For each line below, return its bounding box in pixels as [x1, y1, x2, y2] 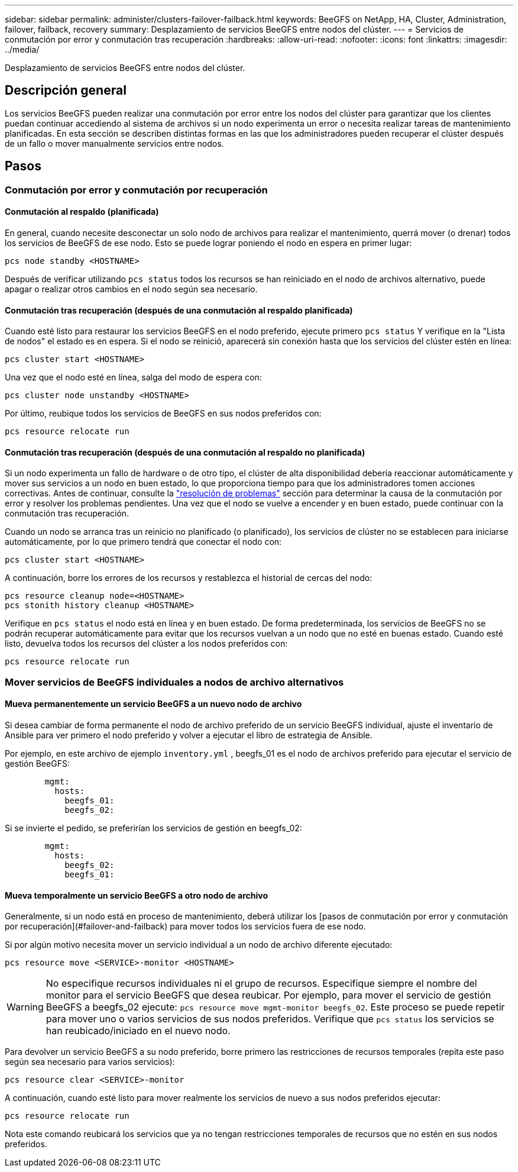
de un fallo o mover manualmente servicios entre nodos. [5, 138, 224, 148]
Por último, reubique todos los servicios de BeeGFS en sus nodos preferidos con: [5, 408, 322, 419]
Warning [7, 1001, 44, 1013]
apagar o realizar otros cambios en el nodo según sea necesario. [5, 283, 258, 294]
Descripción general [5, 83, 127, 98]
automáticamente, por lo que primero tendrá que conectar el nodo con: [5, 537, 282, 547]
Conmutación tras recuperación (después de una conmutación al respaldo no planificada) [5, 447, 365, 457]
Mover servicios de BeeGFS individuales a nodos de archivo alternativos [5, 676, 344, 688]
